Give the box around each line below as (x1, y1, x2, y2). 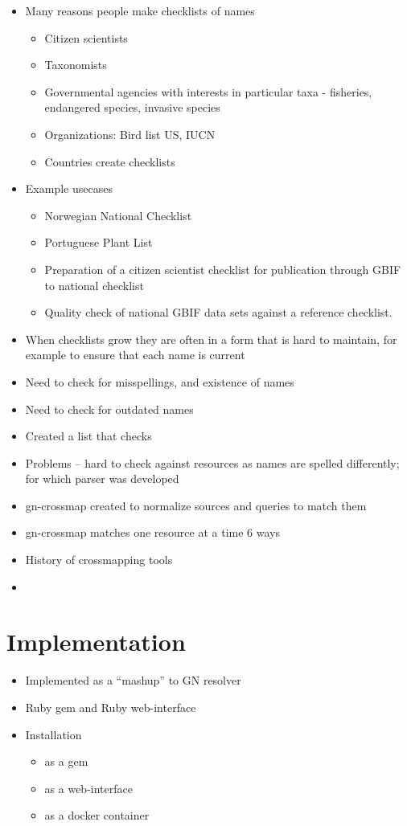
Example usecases (25, 180, 113, 197)
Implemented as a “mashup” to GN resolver (25, 672, 241, 689)
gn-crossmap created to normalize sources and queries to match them (25, 497, 367, 513)
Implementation (6, 625, 186, 658)
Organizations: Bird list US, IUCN (44, 125, 216, 142)
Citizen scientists (44, 29, 128, 46)
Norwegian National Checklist (44, 206, 192, 223)
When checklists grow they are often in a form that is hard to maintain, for (25, 330, 397, 347)
